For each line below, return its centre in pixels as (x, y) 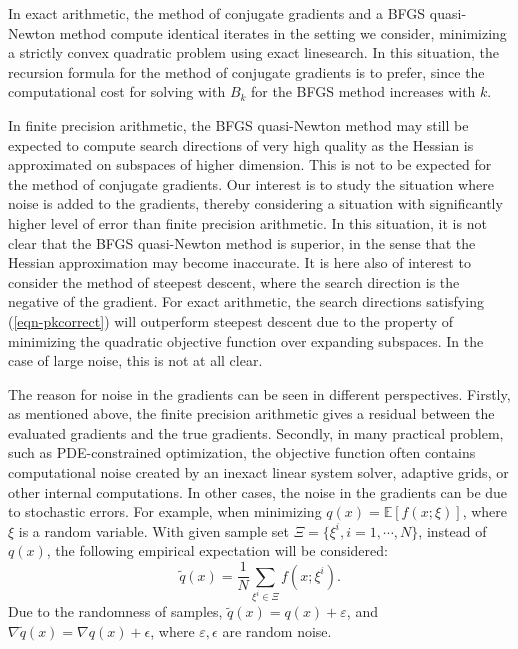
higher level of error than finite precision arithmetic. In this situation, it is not (247, 222)
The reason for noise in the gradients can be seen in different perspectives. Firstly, (259, 393)
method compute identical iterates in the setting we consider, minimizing (283, 32)
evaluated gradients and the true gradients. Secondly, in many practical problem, (256, 432)
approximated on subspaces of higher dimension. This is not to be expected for (250, 164)
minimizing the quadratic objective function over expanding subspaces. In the (246, 340)
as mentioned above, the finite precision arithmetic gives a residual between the (251, 413)
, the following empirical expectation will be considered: (217, 550)
